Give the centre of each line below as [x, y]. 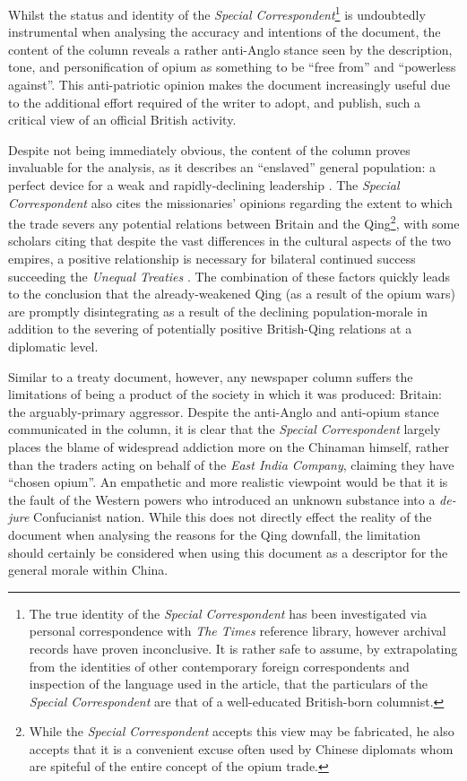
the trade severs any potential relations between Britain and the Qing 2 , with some [234, 222]
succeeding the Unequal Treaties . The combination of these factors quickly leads [229, 276]
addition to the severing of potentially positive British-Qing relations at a [210, 329]
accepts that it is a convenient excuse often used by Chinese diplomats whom [241, 748]
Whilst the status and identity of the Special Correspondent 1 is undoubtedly [217, 13]
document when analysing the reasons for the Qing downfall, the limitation [215, 534]
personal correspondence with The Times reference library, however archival [238, 631]
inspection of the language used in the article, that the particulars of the [228, 684]
